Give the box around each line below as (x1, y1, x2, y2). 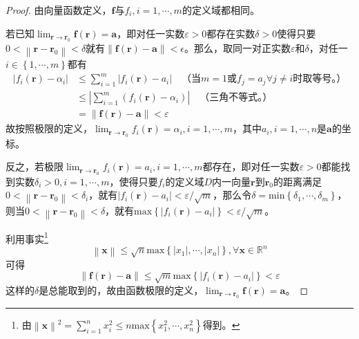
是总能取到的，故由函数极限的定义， (39, 282, 204, 297)
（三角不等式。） (200, 93, 273, 103)
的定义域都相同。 (182, 3, 260, 17)
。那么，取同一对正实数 (184, 41, 291, 55)
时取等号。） (293, 74, 347, 84)
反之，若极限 (6, 159, 64, 174)
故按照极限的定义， (6, 121, 93, 136)
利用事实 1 (6, 229, 48, 246)
